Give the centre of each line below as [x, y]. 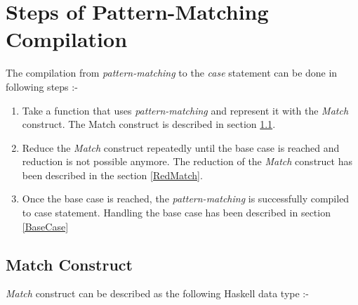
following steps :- [42, 86]
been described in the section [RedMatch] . [112, 175]
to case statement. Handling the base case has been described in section [176, 213]
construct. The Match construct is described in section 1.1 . [149, 124]
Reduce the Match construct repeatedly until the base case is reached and [181, 147]
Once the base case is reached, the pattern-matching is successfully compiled [186, 199]
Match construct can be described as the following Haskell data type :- [157, 293]
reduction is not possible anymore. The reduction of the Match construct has [187, 161]
